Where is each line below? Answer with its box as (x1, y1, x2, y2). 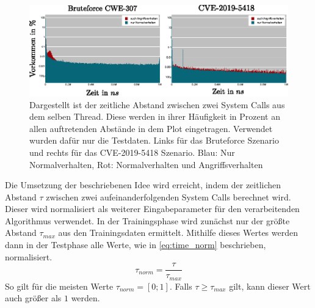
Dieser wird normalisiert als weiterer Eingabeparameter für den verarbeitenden (5, 202, 300, 215)
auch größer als (5, 291, 62, 304)
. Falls (169, 279, 192, 292)
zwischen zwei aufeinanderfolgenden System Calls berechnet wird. (46, 190, 291, 203)
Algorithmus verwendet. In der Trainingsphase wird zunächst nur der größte (5, 214, 290, 227)
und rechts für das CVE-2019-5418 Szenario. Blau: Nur (29, 145, 235, 158)
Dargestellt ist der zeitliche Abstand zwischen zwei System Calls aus (29, 98, 285, 111)
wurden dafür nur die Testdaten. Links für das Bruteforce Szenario (29, 134, 279, 147)
